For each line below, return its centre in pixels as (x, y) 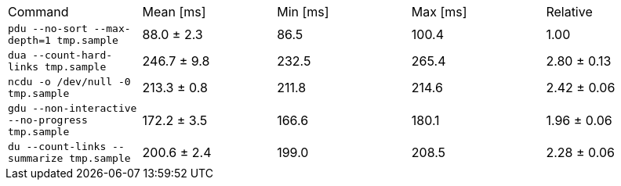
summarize (36, 158)
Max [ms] (439, 12)
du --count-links (57, 147)
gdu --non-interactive (73, 108)
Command (38, 12)
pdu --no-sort (48, 29)
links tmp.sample (57, 67)
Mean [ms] (174, 12)
